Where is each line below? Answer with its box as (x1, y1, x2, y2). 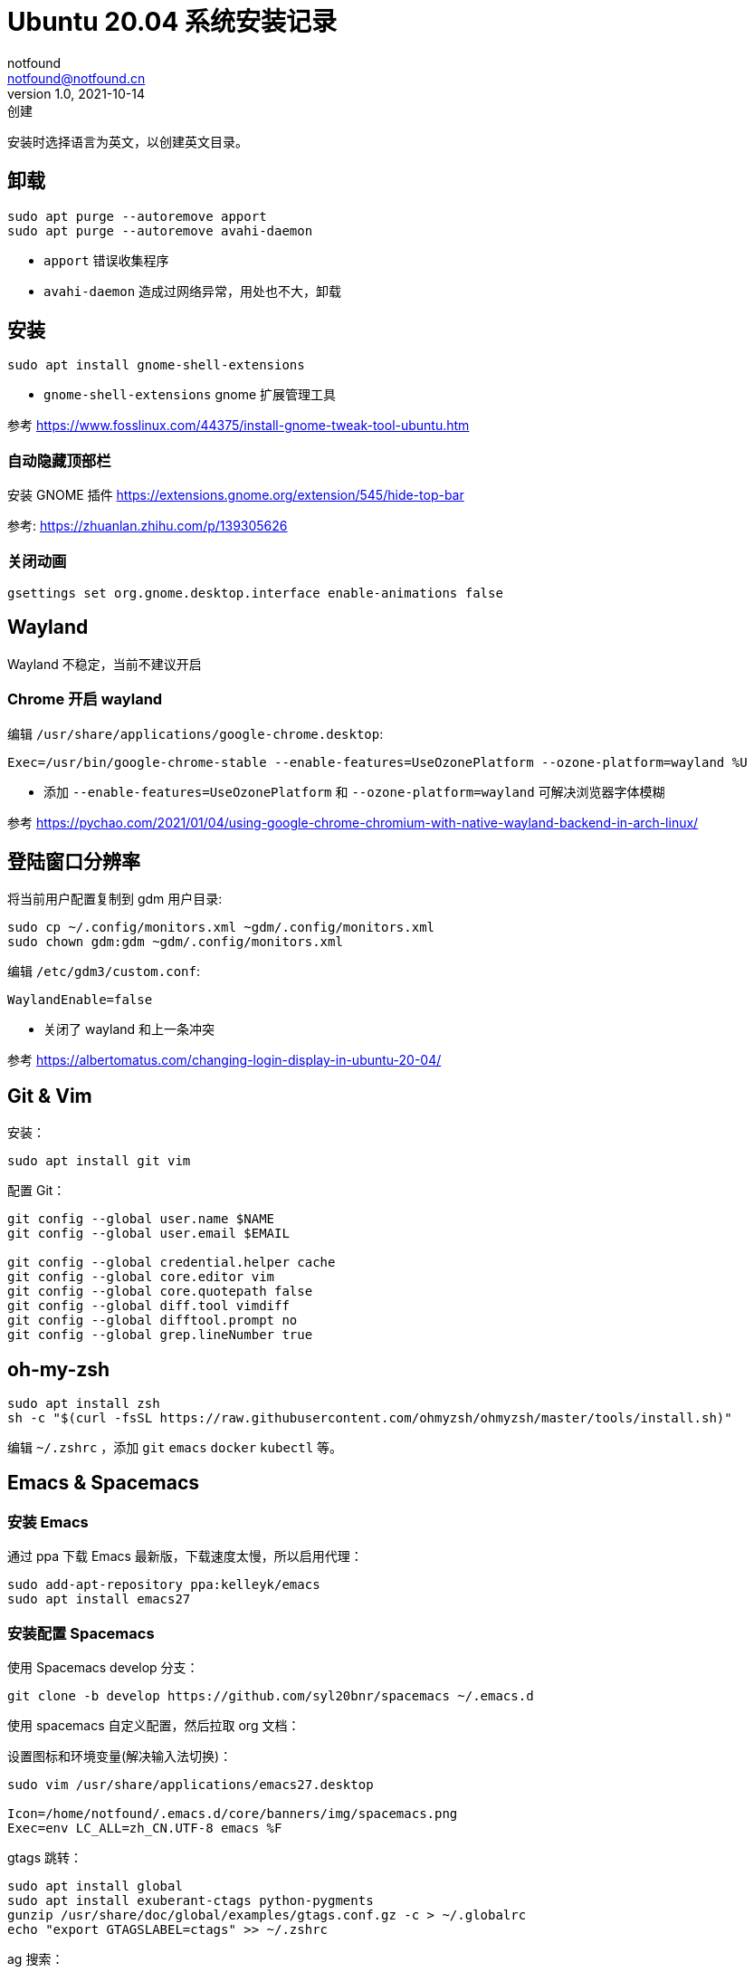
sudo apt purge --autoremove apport (7, 208, 267, 224)
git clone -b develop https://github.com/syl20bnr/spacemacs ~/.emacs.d (7, 1689, 534, 1704)
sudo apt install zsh (7, 1396, 160, 1412)
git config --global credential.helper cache (7, 1255, 336, 1270)
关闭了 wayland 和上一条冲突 (43, 1021, 215, 1038)
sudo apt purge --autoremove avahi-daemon (7, 223, 313, 238)
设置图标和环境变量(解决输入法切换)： (7, 1748, 233, 1765)
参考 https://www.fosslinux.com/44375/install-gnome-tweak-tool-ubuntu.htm (7, 417, 470, 434)
